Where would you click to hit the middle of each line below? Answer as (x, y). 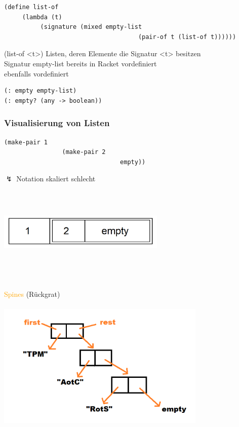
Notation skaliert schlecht (56, 179)
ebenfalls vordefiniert (36, 73)
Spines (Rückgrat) (32, 294)
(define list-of (31, 7)
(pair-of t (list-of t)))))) (187, 37)
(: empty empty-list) (41, 91)
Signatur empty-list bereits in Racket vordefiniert (81, 63)
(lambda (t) (42, 17)
